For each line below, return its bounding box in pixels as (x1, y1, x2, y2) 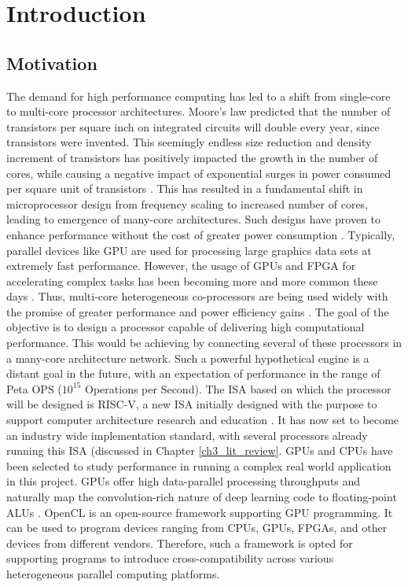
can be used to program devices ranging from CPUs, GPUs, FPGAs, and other (6, 519, 388, 536)
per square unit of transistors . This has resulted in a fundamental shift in (6, 180, 363, 197)
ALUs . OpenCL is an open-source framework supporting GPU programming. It (6, 504, 393, 520)
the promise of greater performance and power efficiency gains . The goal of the (6, 303, 389, 319)
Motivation (6, 50, 97, 75)
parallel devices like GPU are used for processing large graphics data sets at (6, 242, 372, 258)
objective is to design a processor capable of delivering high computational (6, 319, 365, 335)
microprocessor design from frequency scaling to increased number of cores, (6, 195, 369, 212)
